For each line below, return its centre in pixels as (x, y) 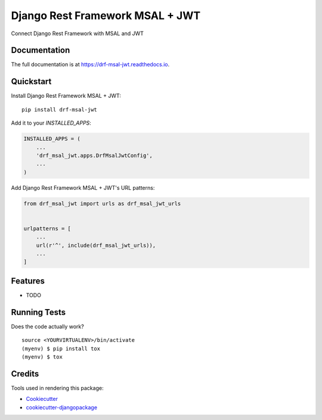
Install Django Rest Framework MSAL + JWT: (66, 96)
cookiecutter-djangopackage (62, 407)
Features (28, 281)
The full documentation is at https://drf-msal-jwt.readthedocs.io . (90, 64)
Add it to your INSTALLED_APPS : (51, 123)
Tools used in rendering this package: (57, 388)
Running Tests (38, 312)
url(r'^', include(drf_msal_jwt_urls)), (96, 245)
